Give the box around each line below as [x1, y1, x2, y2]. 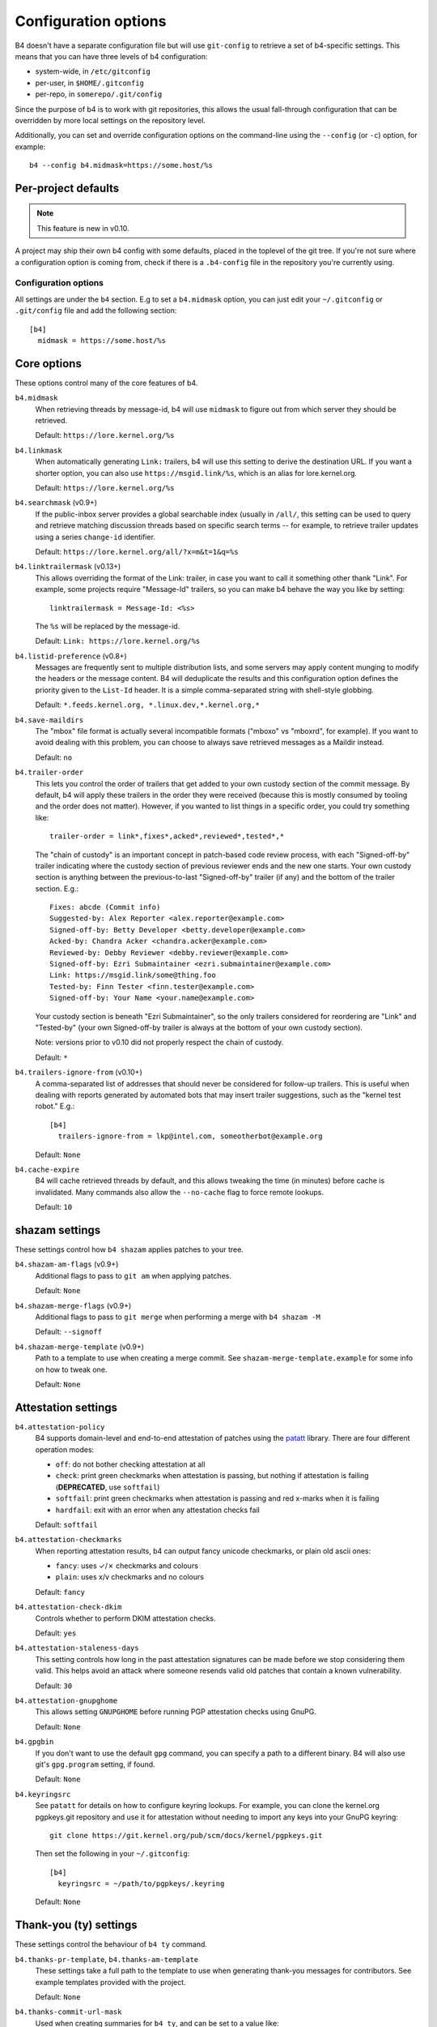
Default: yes [35, 1628, 77, 1638]
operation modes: [35, 1444, 95, 1455]
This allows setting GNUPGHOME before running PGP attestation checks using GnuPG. [35, 1707, 317, 1716]
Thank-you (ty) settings [15, 1918, 138, 1932]
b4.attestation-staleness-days [15, 1643, 139, 1653]
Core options [15, 357, 83, 371]
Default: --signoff [35, 1326, 103, 1337]
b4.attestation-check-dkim [15, 1602, 122, 1612]
